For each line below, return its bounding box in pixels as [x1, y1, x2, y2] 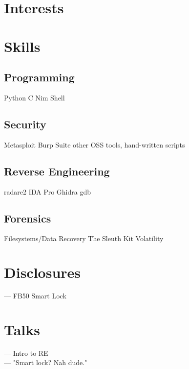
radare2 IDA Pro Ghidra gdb [4, 186, 91, 197]
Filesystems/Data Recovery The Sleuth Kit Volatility [4, 233, 164, 244]
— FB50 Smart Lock [4, 291, 66, 301]
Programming [4, 70, 75, 85]
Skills [4, 36, 41, 56]
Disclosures [4, 262, 81, 282]
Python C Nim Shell [4, 92, 65, 102]
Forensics [4, 210, 51, 225]
